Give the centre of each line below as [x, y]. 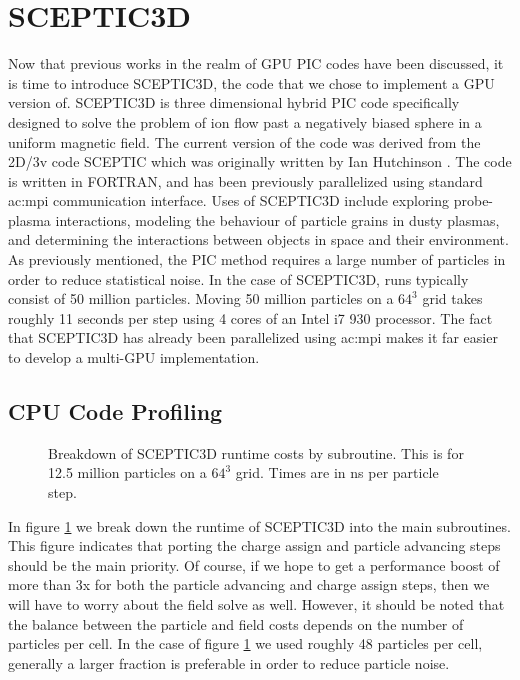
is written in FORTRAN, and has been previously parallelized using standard [245, 180]
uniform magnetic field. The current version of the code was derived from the [244, 141]
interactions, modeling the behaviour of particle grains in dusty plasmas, [277, 219]
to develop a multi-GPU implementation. [134, 357]
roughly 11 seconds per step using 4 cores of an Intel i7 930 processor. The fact [250, 317]
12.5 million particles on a [127, 472]
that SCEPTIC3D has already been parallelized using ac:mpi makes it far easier [253, 337]
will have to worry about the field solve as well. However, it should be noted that [256, 603]
